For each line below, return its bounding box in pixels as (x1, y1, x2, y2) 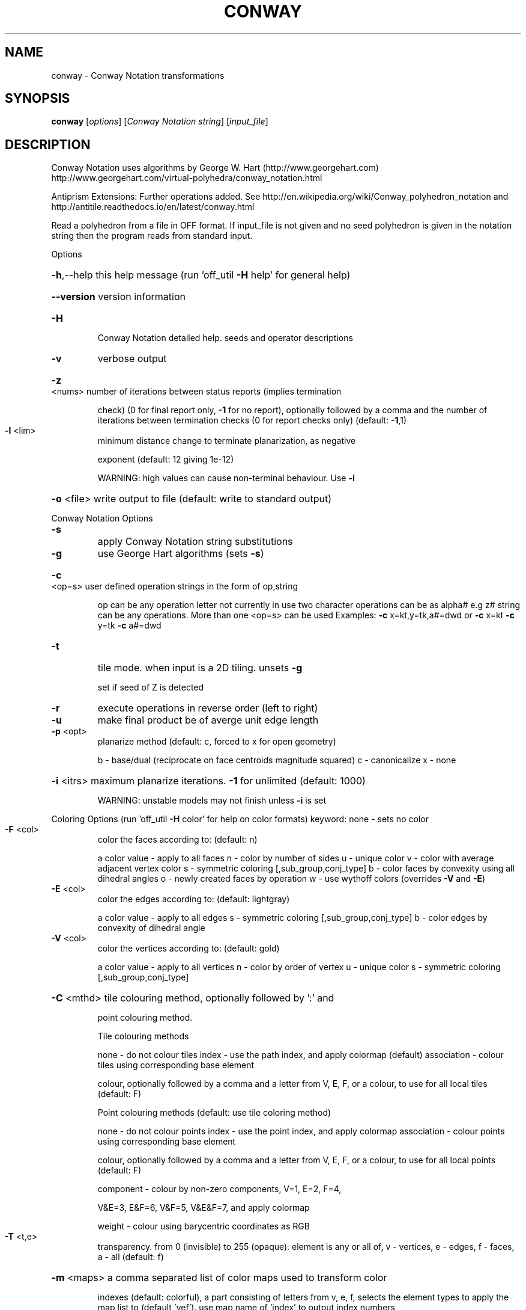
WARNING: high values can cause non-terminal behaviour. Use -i (97, 473, 355, 484)
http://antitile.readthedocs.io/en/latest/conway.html (51, 201, 255, 212)
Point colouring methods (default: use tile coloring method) (97, 1107, 331, 1118)
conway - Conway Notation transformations (51, 70, 225, 81)
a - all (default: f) (97, 1252, 164, 1262)
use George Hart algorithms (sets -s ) (97, 547, 264, 560)
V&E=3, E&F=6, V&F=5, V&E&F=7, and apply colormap (97, 1202, 310, 1213)
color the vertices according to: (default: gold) (97, 943, 280, 954)
